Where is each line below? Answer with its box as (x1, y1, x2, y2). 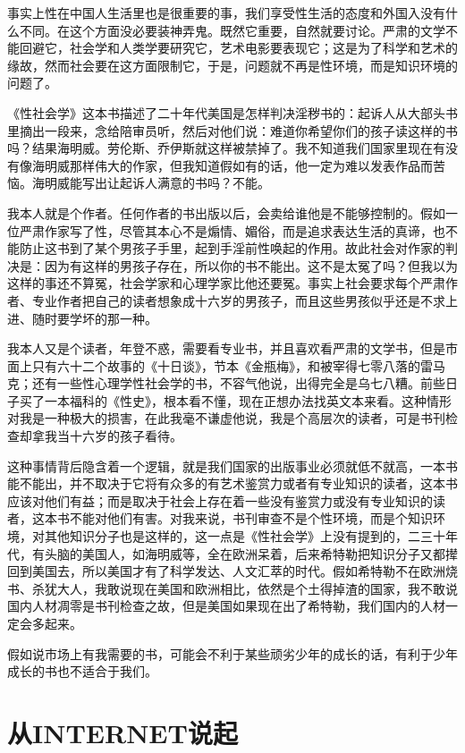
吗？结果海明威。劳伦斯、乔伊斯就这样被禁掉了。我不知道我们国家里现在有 (7, 139, 445, 157)
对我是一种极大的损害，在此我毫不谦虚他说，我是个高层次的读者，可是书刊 (7, 409, 445, 427)
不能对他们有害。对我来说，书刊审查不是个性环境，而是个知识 (69, 509, 433, 528)
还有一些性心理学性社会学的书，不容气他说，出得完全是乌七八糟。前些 (31, 374, 445, 393)
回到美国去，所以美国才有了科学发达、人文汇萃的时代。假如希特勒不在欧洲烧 (7, 562, 458, 580)
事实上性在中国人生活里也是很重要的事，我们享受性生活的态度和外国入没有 (7, 4, 445, 21)
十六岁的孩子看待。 (69, 427, 182, 445)
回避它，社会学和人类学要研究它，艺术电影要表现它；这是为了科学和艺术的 (19, 38, 458, 57)
